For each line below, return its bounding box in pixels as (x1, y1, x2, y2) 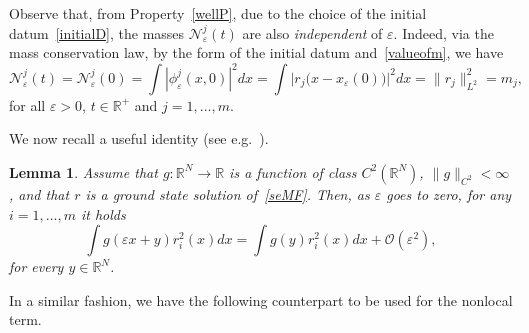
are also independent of (242, 22, 383, 43)
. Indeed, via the (393, 22, 494, 43)
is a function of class (229, 161, 357, 182)
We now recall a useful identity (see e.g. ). (9, 128, 269, 149)
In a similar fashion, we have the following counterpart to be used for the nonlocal (9, 289, 513, 310)
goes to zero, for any (386, 183, 512, 204)
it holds (80, 203, 126, 224)
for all (9, 94, 46, 115)
